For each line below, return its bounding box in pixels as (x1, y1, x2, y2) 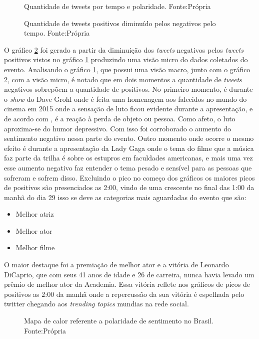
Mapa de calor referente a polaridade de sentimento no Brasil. (24, 315, 213, 326)
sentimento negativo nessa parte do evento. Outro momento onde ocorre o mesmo (4, 133, 254, 143)
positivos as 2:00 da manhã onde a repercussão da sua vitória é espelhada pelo (4, 288, 244, 299)
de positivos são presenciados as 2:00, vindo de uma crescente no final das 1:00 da (4, 182, 254, 193)
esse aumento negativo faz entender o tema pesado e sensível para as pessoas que (4, 162, 252, 173)
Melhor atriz (15, 209, 54, 219)
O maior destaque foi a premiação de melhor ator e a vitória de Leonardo (4, 259, 229, 270)
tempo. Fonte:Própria (24, 28, 90, 38)
